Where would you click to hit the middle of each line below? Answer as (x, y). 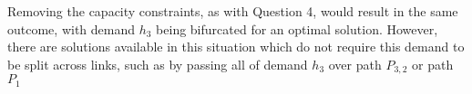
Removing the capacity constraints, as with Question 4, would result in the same (233, 11)
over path (355, 64)
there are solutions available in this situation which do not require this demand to (236, 47)
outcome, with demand (71, 28)
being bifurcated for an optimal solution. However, (297, 28)
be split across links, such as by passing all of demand (158, 64)
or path (433, 64)
